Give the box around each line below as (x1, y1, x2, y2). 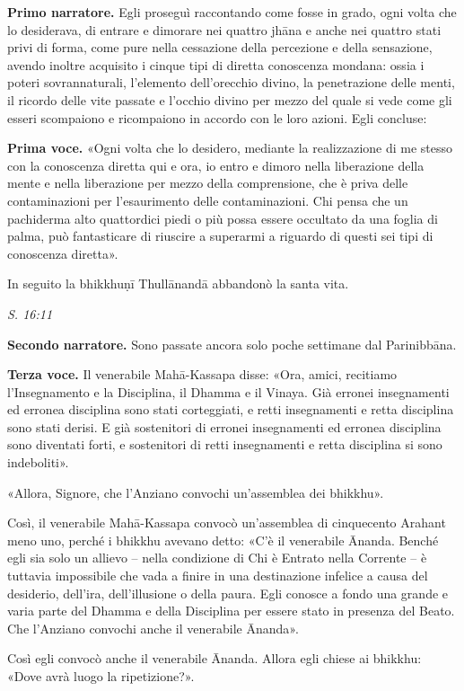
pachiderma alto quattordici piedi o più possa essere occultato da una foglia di (7, 208, 438, 227)
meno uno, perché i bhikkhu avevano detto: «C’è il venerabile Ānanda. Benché (7, 530, 439, 549)
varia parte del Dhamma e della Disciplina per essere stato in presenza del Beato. (7, 601, 455, 620)
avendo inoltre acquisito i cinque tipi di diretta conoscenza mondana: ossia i (7, 55, 425, 74)
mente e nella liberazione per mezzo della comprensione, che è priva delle (7, 173, 408, 192)
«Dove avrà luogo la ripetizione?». (7, 667, 195, 685)
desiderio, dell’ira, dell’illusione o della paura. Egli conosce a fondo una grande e (7, 583, 449, 602)
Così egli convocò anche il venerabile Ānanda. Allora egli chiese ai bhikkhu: (7, 649, 422, 668)
